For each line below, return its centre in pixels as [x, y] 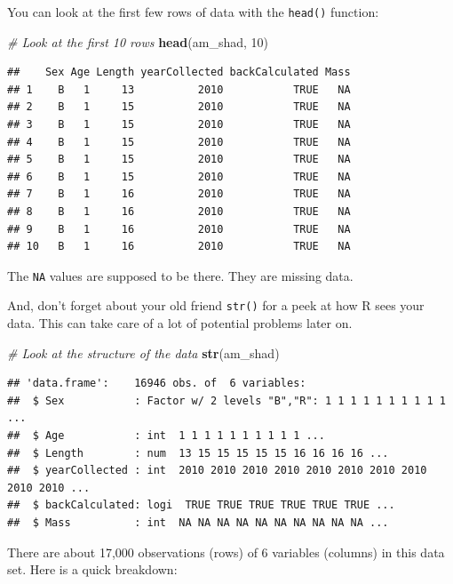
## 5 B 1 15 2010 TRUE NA [179, 160]
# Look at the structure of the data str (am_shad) [143, 352]
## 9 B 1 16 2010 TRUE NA [179, 229]
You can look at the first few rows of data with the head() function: [193, 12]
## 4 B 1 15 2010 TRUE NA [179, 142]
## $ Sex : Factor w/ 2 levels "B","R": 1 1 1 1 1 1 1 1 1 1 [226, 400]
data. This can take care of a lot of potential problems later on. [180, 323]
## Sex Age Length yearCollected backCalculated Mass [179, 72]
